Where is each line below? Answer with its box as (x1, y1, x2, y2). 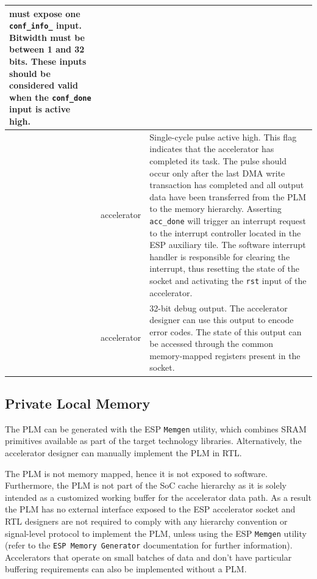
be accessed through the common (149, 337, 274, 350)
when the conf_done (9, 90, 91, 103)
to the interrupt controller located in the (149, 226, 301, 239)
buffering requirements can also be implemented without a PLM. (5, 563, 247, 575)
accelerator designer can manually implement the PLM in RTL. (5, 446, 242, 459)
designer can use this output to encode (149, 313, 294, 326)
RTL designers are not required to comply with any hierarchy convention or (5, 514, 288, 527)
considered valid (9, 79, 78, 92)
